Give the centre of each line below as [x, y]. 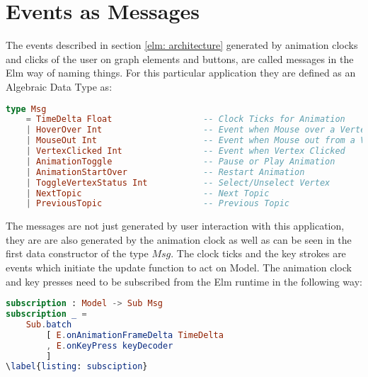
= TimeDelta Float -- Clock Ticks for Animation [185, 119]
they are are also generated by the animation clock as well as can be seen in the [179, 239]
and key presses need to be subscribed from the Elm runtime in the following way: [184, 281]
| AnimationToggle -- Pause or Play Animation [180, 161]
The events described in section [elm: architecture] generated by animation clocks [182, 45]
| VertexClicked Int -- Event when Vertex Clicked [185, 151]
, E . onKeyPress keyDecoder [110, 345]
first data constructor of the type [77, 253]
